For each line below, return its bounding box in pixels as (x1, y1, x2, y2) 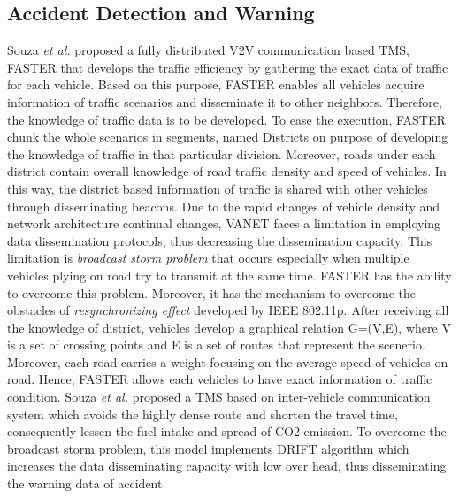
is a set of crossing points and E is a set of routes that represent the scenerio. (7, 335, 425, 354)
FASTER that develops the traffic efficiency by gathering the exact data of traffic (7, 57, 448, 76)
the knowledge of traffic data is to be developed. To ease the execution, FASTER (7, 110, 446, 128)
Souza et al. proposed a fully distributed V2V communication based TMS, (7, 41, 410, 59)
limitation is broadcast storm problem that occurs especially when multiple (7, 249, 409, 267)
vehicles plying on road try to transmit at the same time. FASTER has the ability (7, 265, 452, 284)
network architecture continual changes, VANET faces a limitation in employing (7, 214, 441, 233)
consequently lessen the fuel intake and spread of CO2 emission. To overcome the (7, 422, 447, 441)
